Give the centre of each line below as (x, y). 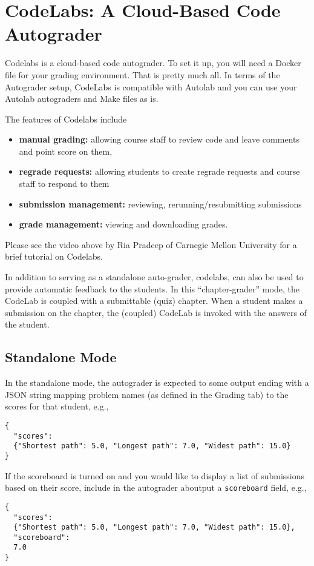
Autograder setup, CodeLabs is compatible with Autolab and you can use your (151, 86)
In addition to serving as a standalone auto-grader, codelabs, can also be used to (154, 277)
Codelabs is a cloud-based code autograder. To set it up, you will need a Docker (153, 63)
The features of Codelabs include (66, 119)
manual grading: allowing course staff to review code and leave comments (159, 139)
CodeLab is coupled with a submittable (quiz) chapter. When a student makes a (154, 301)
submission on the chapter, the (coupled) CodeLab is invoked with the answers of (156, 312)
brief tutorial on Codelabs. (54, 256)
